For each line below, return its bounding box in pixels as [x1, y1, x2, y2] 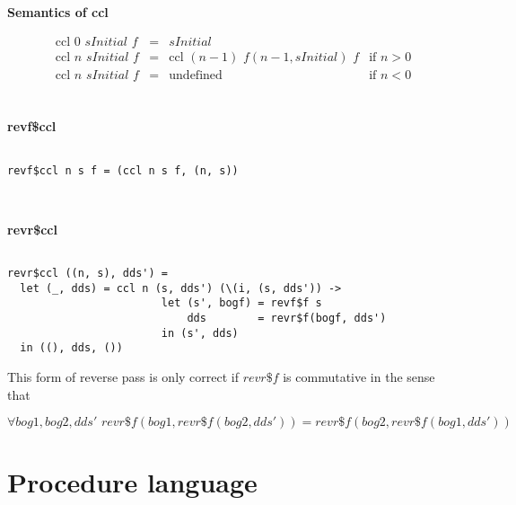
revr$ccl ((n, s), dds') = [7, 267, 168, 280]
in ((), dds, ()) [20, 341, 123, 355]
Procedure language [7, 464, 258, 501]
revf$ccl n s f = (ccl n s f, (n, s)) [7, 164, 239, 177]
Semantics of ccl [7, 3, 109, 21]
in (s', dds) [161, 326, 239, 340]
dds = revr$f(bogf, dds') [187, 312, 387, 325]
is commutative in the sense [283, 368, 435, 385]
